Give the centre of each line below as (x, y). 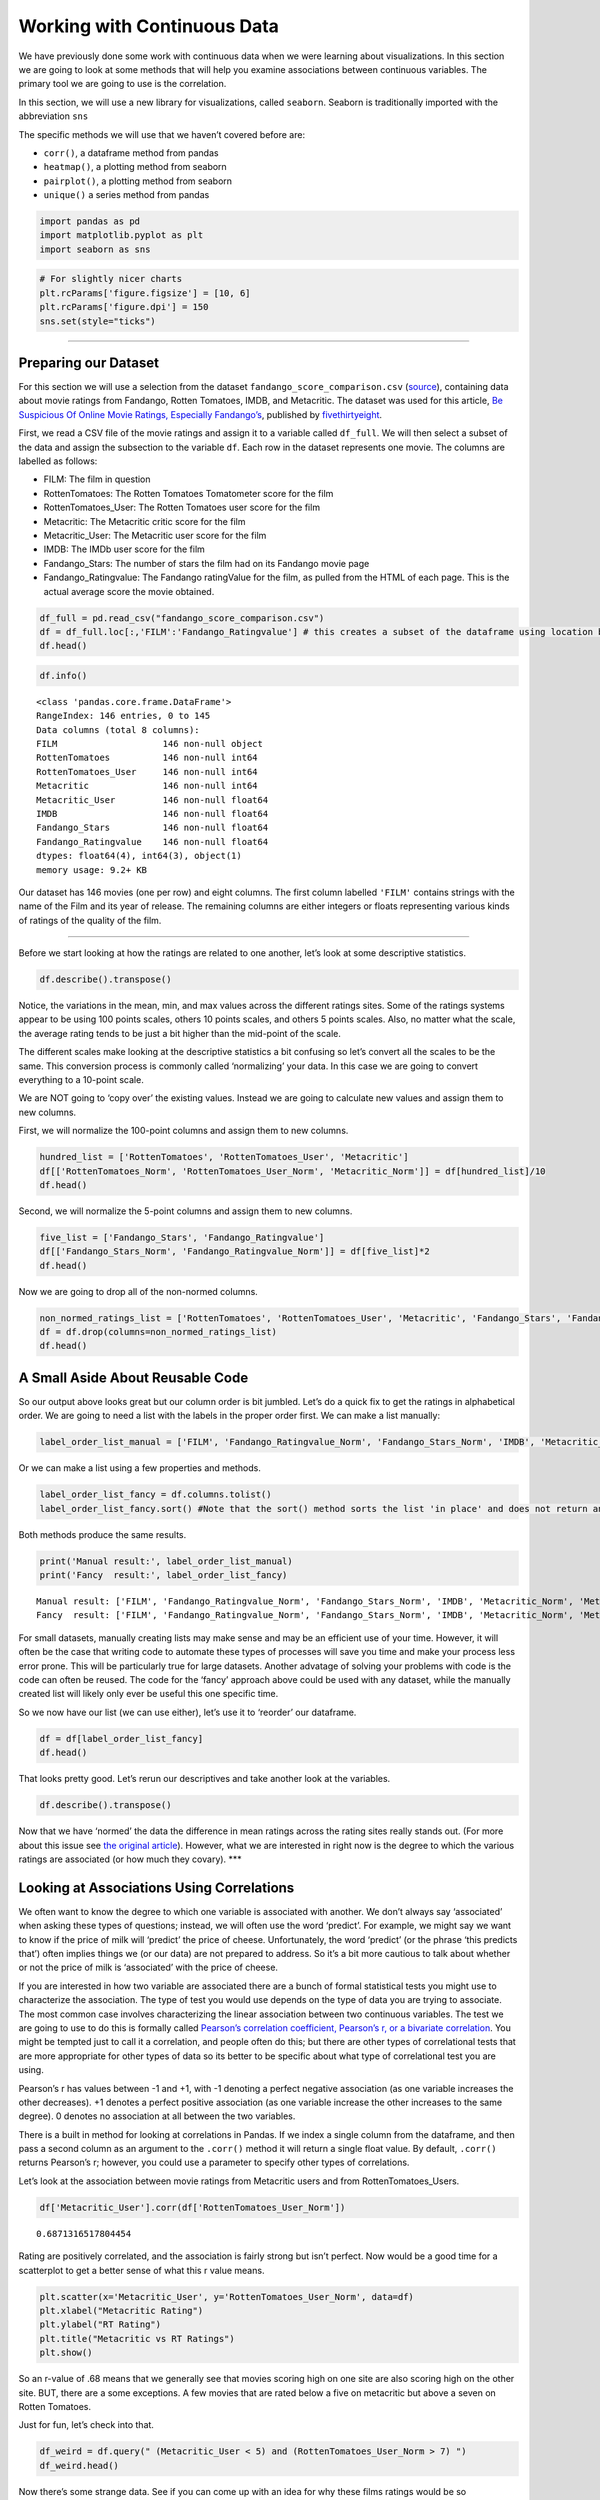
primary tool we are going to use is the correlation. (122, 84)
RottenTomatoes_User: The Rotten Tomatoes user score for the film (181, 507)
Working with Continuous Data (149, 26)
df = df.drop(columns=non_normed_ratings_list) (158, 1332)
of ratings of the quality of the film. (90, 920)
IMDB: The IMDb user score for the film (124, 549)
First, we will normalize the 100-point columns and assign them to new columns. (183, 1131)
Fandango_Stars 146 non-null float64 (152, 828)
